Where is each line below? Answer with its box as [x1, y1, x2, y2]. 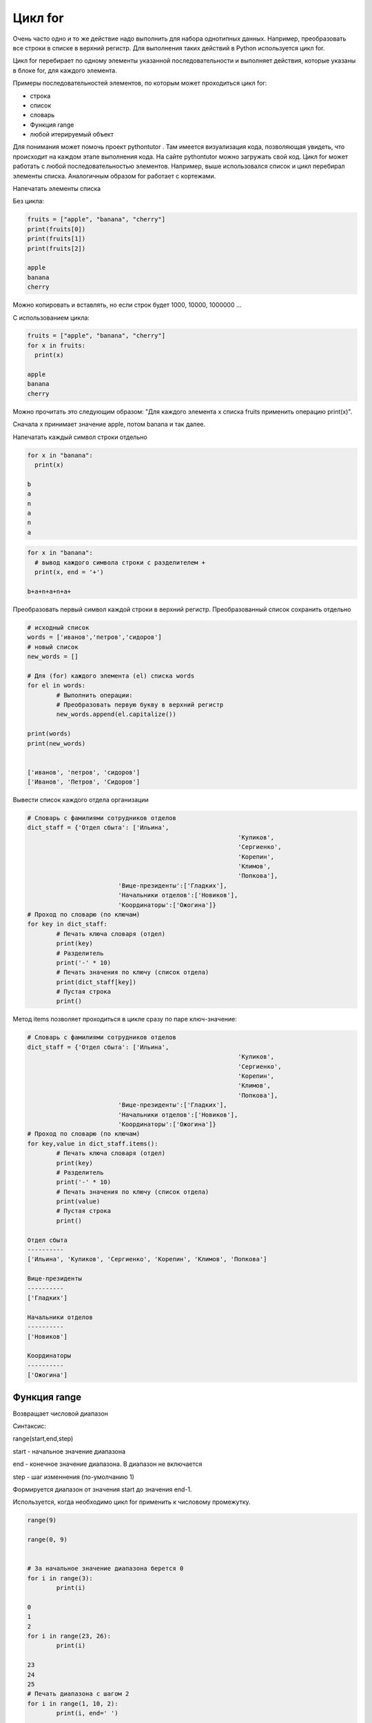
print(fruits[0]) [27, 225, 86, 233]
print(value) [56, 1198, 101, 1205]
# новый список [27, 643, 79, 651]
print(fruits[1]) [27, 235, 86, 243]
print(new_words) [27, 740, 86, 747]
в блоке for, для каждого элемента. [12, 66, 117, 74]
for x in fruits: [27, 341, 86, 349]
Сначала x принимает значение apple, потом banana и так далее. [12, 420, 206, 429]
